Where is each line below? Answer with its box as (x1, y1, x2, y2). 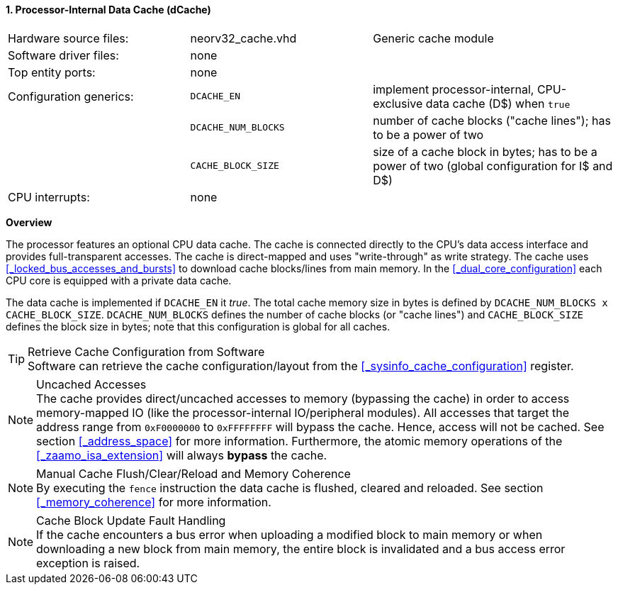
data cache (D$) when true (425, 96, 571, 111)
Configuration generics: (8, 89, 134, 104)
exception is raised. (36, 555, 140, 570)
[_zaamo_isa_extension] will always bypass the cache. (36, 447, 327, 462)
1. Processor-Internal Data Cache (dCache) (6, 4, 211, 16)
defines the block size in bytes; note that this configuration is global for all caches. (6, 320, 391, 333)
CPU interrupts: (8, 189, 90, 204)
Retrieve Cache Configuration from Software (28, 344, 265, 359)
